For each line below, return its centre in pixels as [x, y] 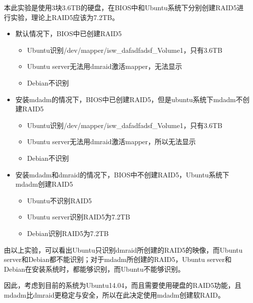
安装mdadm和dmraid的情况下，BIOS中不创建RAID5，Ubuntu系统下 [122, 174]
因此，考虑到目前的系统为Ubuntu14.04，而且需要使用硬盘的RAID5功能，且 [123, 285]
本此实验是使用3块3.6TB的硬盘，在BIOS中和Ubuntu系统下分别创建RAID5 [120, 7]
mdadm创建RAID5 [44, 184]
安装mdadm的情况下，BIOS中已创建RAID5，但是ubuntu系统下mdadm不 [129, 99]
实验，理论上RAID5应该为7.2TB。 [65, 17]
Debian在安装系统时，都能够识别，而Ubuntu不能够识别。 [95, 269]
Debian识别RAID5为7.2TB [68, 233]
